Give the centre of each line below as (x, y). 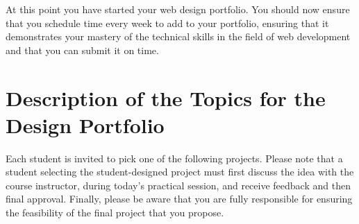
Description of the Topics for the (166, 97)
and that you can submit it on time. (82, 50)
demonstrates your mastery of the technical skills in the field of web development (178, 36)
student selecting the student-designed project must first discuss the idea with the (180, 172)
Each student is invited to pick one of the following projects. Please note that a (174, 158)
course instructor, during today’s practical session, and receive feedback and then (178, 185)
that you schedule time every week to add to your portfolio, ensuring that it (167, 23)
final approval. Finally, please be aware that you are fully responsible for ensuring (179, 199)
